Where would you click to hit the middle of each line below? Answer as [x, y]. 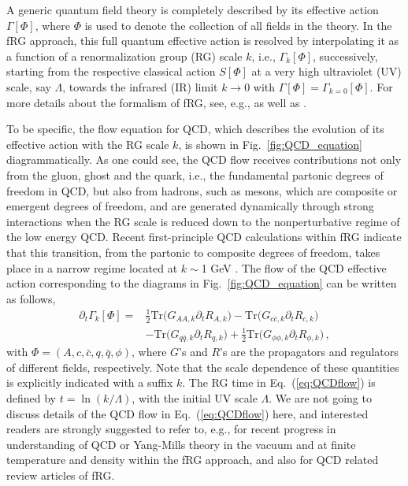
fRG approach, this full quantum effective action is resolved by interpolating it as [203, 41]
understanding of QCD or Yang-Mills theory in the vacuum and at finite [181, 444]
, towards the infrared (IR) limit [140, 86]
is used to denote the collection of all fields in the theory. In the [238, 25]
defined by [32, 398]
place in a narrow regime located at [92, 267]
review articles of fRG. [61, 475]
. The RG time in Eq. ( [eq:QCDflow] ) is [279, 382]
